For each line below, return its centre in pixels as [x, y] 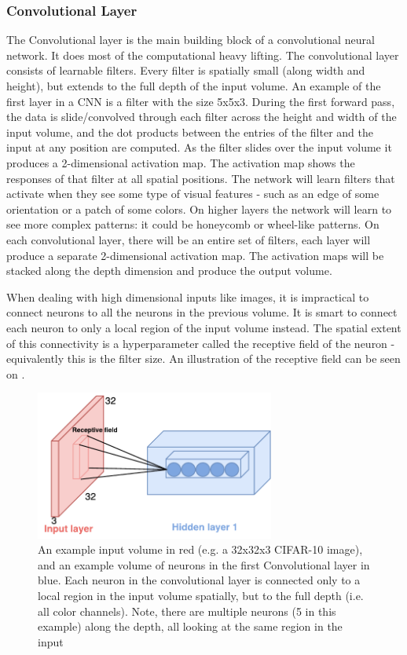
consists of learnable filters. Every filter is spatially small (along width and [186, 70]
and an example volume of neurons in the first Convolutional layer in [204, 564]
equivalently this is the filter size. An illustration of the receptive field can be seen [203, 359]
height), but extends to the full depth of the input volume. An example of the [194, 86]
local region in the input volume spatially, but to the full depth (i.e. [201, 596]
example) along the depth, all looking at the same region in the [190, 626]
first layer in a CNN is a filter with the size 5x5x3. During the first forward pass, [201, 101]
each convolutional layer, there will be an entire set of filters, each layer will [189, 239]
